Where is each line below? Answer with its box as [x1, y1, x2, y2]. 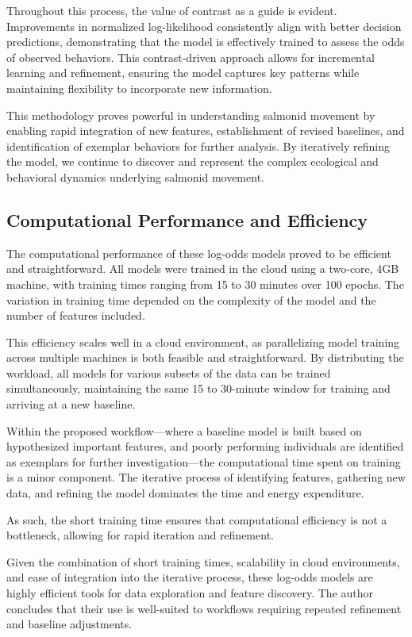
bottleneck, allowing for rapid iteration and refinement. [6, 527, 274, 543]
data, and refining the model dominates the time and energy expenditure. [6, 485, 364, 501]
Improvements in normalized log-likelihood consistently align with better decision [6, 17, 402, 34]
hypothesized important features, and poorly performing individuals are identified [6, 438, 404, 455]
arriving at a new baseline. [6, 396, 136, 413]
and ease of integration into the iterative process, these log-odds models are [6, 569, 373, 585]
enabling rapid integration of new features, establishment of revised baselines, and [6, 122, 405, 139]
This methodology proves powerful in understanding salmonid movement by [6, 106, 375, 123]
